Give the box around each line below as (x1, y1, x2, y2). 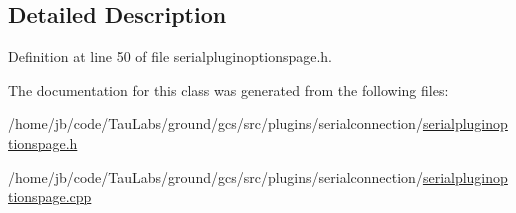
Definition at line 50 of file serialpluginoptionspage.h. (8, 46, 333, 67)
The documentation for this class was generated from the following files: (8, 79, 449, 100)
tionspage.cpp (8, 186, 92, 207)
